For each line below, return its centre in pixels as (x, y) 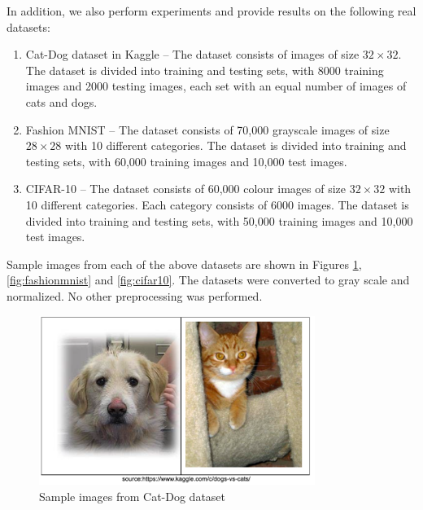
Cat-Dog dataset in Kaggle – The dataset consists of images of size (192, 54)
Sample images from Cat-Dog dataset (133, 496)
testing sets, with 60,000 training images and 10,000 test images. (186, 161)
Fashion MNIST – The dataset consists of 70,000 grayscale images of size (207, 129)
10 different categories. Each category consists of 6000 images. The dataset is (217, 204)
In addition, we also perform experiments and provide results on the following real (211, 11)
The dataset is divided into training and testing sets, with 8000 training (205, 70)
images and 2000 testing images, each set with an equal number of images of (216, 86)
